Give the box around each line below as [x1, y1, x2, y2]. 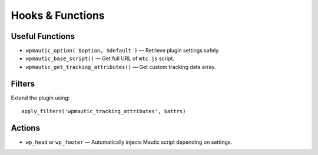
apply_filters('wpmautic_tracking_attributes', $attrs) [21, 108, 186, 115]
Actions [11, 123, 41, 133]
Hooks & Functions [11, 9, 105, 22]
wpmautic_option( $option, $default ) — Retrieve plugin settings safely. [25, 47, 220, 54]
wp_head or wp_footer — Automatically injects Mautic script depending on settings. [25, 138, 233, 146]
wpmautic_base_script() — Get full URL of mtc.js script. [25, 55, 175, 62]
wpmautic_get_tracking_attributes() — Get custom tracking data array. [25, 63, 216, 70]
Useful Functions [11, 31, 75, 41]
